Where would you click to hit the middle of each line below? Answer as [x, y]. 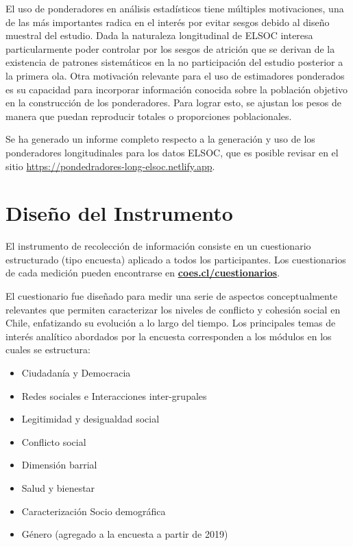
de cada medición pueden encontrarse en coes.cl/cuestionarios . [143, 273]
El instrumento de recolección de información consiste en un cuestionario [158, 246]
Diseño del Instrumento [119, 213]
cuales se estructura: [48, 349]
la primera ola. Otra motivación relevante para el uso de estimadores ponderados [175, 75]
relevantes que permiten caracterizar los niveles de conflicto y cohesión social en [173, 309]
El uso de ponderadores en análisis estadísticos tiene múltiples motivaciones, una [175, 8]
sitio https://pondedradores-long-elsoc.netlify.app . [110, 166]
